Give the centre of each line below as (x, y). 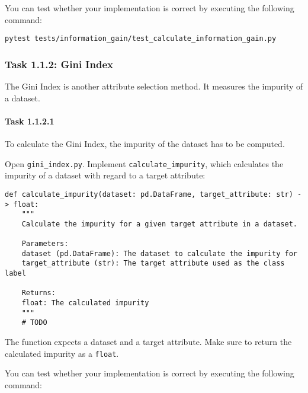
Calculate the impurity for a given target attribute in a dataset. (159, 224)
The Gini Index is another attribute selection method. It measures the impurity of (154, 86)
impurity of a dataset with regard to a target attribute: (105, 175)
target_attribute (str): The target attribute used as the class (153, 263)
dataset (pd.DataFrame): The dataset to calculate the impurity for (159, 253)
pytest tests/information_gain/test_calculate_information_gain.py (141, 39)
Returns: (38, 293)
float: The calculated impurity (85, 303)
